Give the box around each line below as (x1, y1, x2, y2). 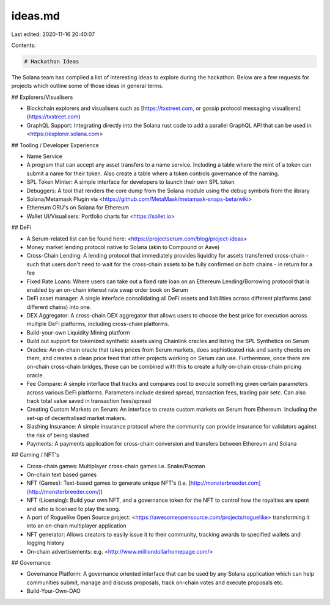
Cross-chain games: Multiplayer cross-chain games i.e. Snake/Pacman (26, 462, 205, 469)
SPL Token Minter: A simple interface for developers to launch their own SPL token (26, 178, 235, 186)
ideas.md (11, 9, 61, 23)
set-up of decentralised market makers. (26, 414, 127, 421)
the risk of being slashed (26, 431, 89, 439)
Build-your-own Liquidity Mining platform (26, 328, 131, 336)
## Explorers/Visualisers (11, 93, 73, 101)
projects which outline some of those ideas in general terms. (11, 82, 164, 90)
